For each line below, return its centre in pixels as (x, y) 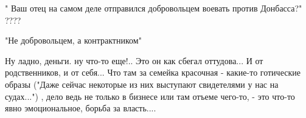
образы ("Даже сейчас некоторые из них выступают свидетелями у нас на (142, 84)
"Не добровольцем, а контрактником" (73, 40)
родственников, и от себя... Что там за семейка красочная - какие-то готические (153, 72)
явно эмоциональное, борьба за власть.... (81, 108)
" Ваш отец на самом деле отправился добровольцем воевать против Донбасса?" (154, 8)
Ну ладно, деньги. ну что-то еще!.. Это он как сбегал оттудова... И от (134, 60)
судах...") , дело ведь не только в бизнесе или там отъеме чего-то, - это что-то (150, 96)
